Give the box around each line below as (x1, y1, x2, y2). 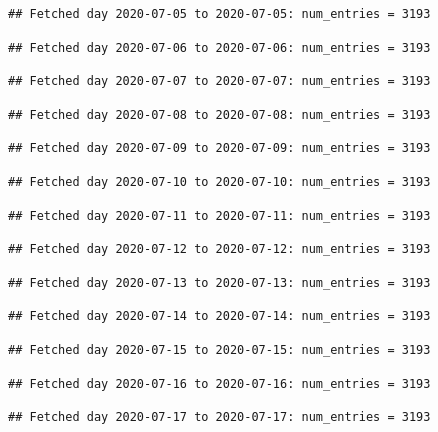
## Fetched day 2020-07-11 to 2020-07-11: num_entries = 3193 (8, 208, 431, 223)
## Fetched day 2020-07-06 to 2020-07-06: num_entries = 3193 (8, 40, 431, 55)
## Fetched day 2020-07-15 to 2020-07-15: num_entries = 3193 (8, 342, 431, 357)
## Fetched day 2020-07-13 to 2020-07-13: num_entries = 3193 (8, 275, 431, 290)
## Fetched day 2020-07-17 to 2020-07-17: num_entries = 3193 (8, 410, 431, 425)
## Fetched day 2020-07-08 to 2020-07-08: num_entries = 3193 (8, 107, 431, 122)
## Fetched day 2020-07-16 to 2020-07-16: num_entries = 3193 (8, 376, 431, 391)
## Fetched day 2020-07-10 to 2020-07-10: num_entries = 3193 (8, 174, 431, 189)
